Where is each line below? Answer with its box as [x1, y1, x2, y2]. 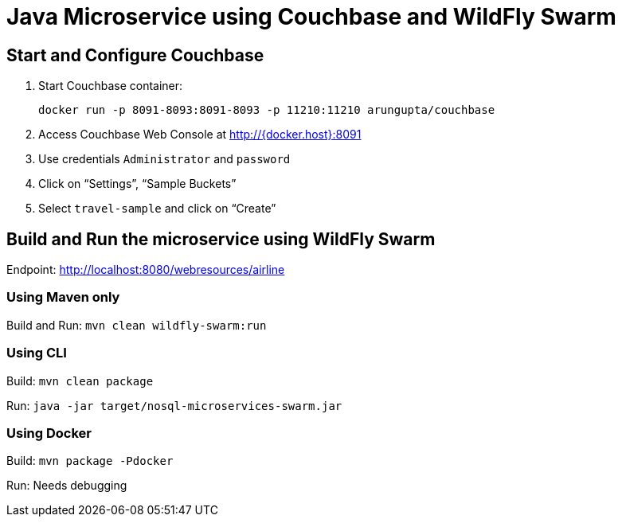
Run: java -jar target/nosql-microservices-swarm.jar [6, 398, 342, 412]
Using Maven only [6, 289, 120, 306]
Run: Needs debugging [6, 478, 127, 493]
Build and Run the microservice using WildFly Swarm [6, 228, 436, 249]
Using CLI [6, 345, 67, 361]
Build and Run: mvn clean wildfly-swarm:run [6, 318, 267, 332]
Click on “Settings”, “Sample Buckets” [38, 177, 237, 191]
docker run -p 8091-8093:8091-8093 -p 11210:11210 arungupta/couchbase [38, 103, 495, 117]
